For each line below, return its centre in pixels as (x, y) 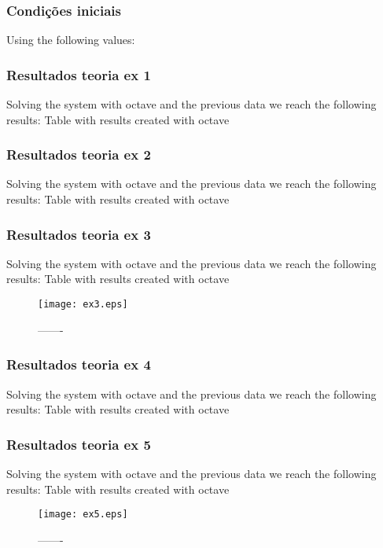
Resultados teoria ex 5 (79, 444)
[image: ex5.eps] (83, 515)
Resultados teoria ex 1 (79, 74)
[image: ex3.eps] (83, 305)
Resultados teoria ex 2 (79, 154)
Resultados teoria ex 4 (79, 364)
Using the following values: (71, 40)
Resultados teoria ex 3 (79, 234)
